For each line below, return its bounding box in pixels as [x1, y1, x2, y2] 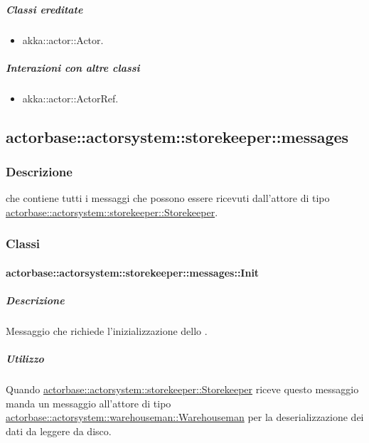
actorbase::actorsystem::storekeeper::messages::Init [6, 265, 260, 279]
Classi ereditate [6, 1, 83, 16]
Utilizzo [6, 351, 44, 366]
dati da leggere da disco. [6, 424, 112, 439]
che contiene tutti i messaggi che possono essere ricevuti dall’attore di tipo [6, 191, 330, 206]
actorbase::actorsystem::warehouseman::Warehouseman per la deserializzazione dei [6, 410, 364, 425]
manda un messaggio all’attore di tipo [6, 395, 171, 410]
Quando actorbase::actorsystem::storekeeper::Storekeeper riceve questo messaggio [6, 382, 359, 397]
